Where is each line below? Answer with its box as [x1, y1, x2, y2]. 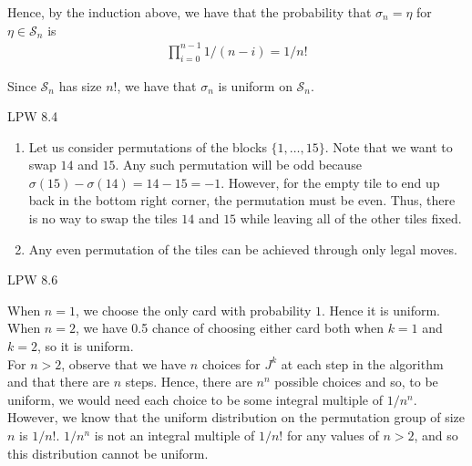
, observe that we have [61, 354, 187, 373]
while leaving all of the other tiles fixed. [240, 209, 462, 228]
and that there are [7, 372, 110, 391]
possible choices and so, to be [274, 372, 438, 391]
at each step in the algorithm [281, 354, 444, 373]
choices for [201, 354, 261, 373]
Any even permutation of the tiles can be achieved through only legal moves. [28, 239, 457, 258]
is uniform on [218, 76, 292, 95]
